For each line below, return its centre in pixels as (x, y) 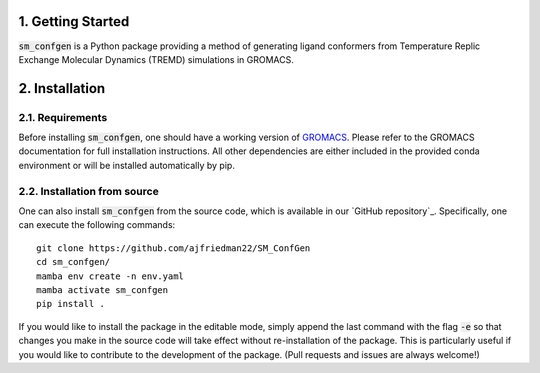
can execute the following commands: (97, 225)
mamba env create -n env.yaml (110, 276)
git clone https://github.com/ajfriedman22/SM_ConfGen (173, 248)
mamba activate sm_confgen (102, 289)
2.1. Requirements (63, 117)
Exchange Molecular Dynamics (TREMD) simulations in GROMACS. (156, 59)
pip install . (70, 304)
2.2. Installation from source (88, 191)
